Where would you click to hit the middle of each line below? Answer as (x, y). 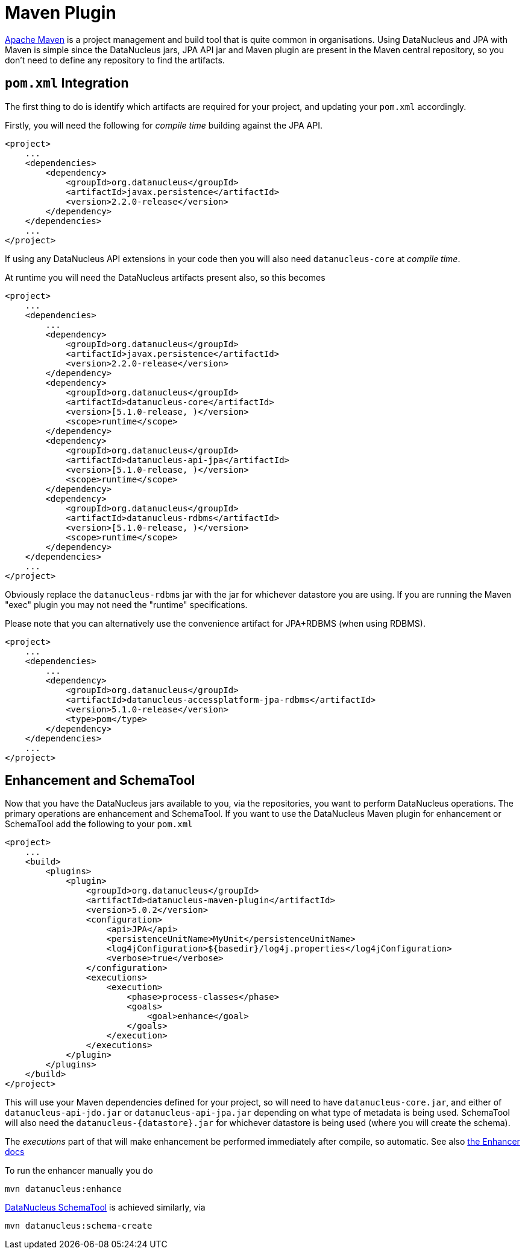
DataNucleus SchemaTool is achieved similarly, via (105, 1208)
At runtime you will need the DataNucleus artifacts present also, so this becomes (165, 277)
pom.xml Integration (67, 83)
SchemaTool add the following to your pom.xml (99, 824)
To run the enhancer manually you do (79, 1171)
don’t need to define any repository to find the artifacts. (115, 60)
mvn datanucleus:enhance (63, 1189)
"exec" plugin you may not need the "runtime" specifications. (126, 604)
